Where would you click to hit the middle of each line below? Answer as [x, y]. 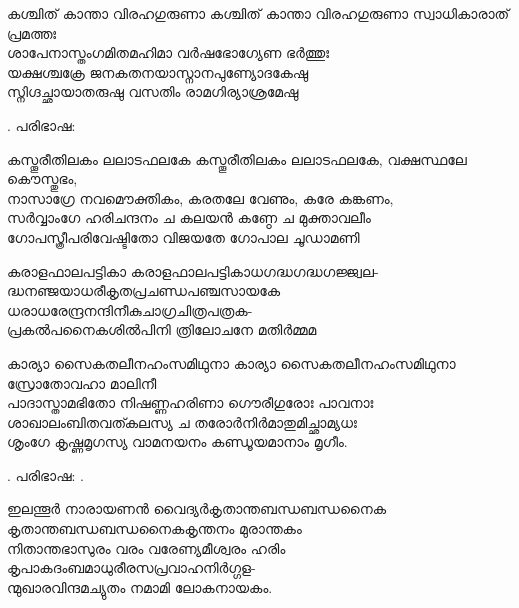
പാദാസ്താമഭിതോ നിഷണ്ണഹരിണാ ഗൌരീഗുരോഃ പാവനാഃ [190, 402]
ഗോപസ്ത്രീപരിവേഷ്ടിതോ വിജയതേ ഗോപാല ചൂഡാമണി [183, 236]
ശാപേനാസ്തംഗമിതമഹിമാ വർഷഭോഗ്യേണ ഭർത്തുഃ [168, 52]
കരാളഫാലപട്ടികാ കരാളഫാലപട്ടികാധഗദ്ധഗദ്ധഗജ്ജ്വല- [193, 270]
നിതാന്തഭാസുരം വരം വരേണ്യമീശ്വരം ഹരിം [146, 547]
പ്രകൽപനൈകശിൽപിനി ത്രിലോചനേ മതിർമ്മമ [162, 329]
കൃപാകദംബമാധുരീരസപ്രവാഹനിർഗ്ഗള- [131, 567]
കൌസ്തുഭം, [42, 178]
